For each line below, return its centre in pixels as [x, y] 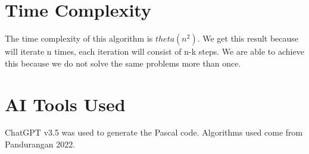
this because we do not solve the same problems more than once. [123, 63]
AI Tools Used [65, 104]
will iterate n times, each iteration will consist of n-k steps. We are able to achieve [154, 51]
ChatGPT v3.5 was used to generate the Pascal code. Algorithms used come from [154, 132]
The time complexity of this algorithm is [79, 38]
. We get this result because [248, 38]
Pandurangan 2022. [40, 144]
